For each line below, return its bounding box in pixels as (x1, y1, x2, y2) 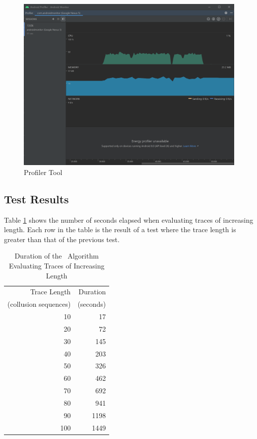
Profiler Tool (24, 167, 63, 177)
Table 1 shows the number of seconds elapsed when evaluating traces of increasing (4, 214, 254, 225)
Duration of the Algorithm (14, 251, 99, 261)
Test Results (4, 191, 69, 206)
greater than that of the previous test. (4, 234, 120, 244)
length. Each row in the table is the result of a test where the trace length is (4, 224, 236, 235)
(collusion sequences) (7, 299, 71, 309)
